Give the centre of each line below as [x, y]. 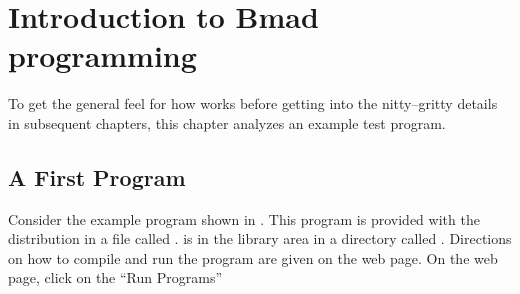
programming [102, 55]
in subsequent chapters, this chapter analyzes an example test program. [227, 122]
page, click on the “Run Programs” [115, 277]
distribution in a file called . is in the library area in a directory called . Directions [260, 238]
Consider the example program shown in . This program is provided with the [244, 218]
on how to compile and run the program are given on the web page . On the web [253, 257]
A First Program [97, 176]
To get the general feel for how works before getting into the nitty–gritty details [253, 103]
